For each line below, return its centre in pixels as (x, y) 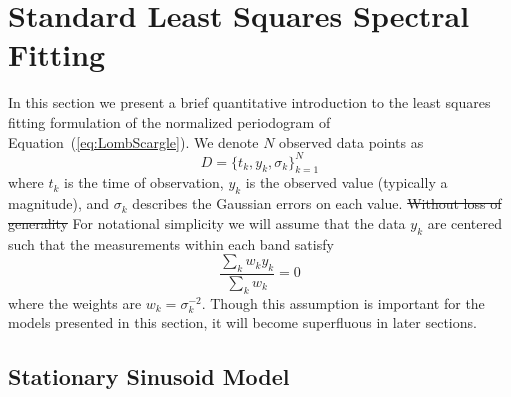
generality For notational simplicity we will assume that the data (207, 222)
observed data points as (351, 141)
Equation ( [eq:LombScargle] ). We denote (133, 141)
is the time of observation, (144, 182)
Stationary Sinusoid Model (149, 376)
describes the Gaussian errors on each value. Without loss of (317, 203)
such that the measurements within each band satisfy (171, 243)
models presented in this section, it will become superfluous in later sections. (242, 322)
